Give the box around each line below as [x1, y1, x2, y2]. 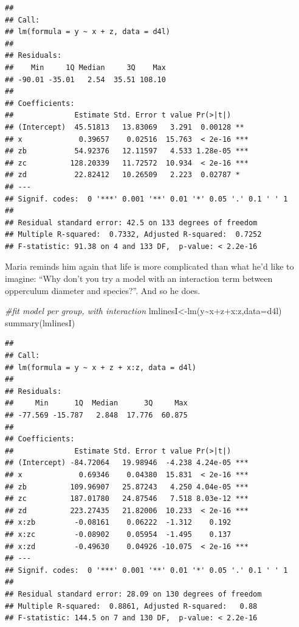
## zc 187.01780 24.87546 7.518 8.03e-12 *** [5, 494, 249, 503]
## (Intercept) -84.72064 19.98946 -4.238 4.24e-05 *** [5, 458, 249, 468]
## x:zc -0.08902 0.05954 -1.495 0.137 [5, 530, 232, 539]
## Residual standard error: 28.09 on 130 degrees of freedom [5, 589, 262, 598]
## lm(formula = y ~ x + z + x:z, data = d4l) [5, 363, 196, 372]
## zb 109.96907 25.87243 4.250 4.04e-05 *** [5, 482, 249, 491]
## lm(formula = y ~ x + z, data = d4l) [5, 27, 171, 37]
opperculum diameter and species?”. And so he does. [5, 284, 201, 296]
